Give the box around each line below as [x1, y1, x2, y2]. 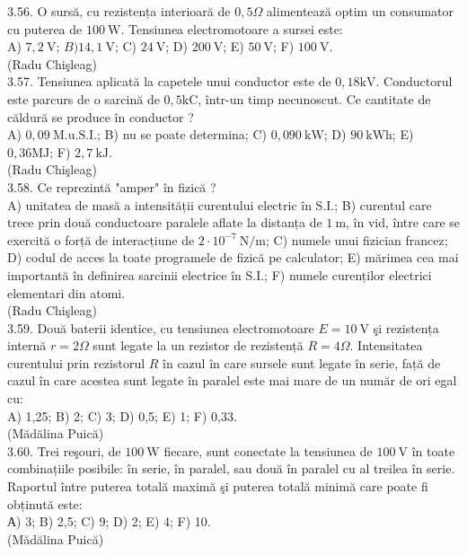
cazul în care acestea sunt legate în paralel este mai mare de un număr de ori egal [7, 371, 457, 390]
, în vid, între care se [346, 213, 460, 232]
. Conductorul [375, 72, 453, 91]
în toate [411, 441, 455, 460]
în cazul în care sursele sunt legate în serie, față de [163, 353, 441, 372]
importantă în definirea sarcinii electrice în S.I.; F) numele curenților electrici [7, 265, 432, 284]
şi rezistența [373, 318, 439, 337]
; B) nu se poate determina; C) [97, 125, 267, 144]
